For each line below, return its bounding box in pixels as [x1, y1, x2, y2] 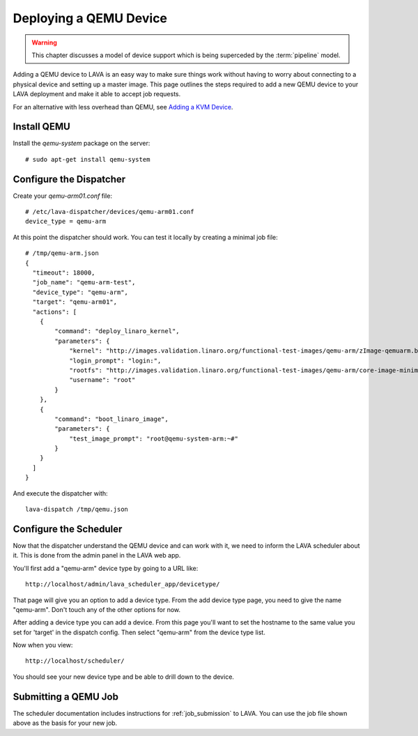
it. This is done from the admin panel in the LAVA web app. [13, 551, 181, 560]
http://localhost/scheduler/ [25, 657, 125, 665]
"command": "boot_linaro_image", [54, 415, 169, 423]
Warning [31, 38, 57, 47]
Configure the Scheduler [13, 523, 123, 535]
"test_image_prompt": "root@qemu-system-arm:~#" [69, 434, 238, 443]
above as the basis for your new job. [13, 719, 118, 728]
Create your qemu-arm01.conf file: [13, 192, 113, 200]
